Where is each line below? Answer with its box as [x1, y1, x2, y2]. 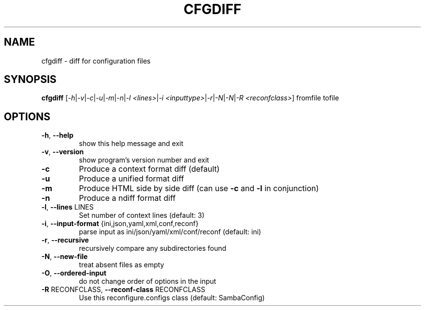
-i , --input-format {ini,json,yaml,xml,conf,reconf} [41, 219, 199, 228]
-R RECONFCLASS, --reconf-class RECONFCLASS [41, 285, 205, 294]
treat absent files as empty [79, 261, 164, 269]
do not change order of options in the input [79, 277, 216, 286]
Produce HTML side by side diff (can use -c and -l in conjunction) [79, 183, 319, 194]
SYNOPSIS [4, 73, 57, 86]
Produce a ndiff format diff [79, 193, 176, 203]
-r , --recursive [41, 236, 89, 245]
